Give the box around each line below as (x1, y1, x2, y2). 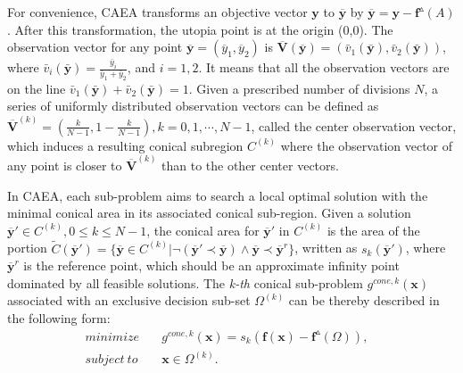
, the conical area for (146, 220, 260, 239)
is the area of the (327, 220, 420, 239)
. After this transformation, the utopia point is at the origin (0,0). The (7, 20, 393, 38)
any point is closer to (7, 155, 122, 174)
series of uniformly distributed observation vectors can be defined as (7, 96, 379, 115)
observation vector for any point (7, 37, 183, 56)
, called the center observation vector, (251, 116, 457, 135)
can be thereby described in (288, 291, 440, 310)
